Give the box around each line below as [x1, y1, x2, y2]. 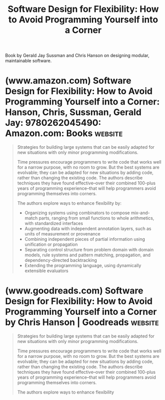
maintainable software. [5, 58, 52, 64]
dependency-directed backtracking [24, 257, 97, 263]
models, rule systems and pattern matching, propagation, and [24, 252, 151, 258]
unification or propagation [24, 241, 78, 247]
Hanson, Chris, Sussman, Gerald [5, 107, 142, 118]
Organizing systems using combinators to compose [24, 210, 130, 216]
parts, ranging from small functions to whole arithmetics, [39, 215, 155, 221]
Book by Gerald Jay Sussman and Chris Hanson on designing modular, [5, 53, 150, 58]
